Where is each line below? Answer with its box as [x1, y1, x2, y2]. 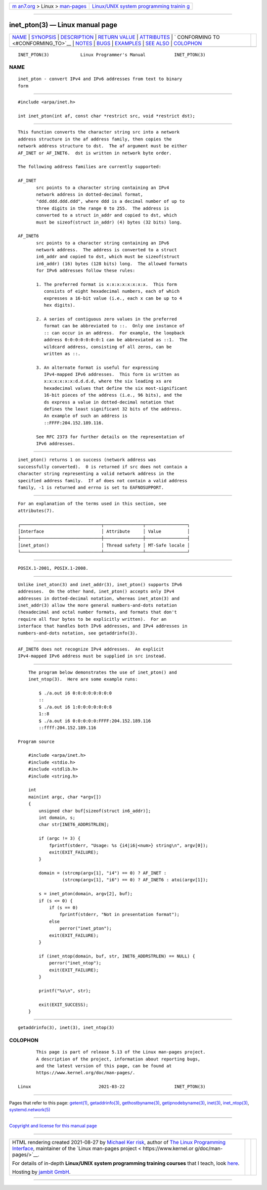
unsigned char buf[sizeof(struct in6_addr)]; [39, 808, 151, 814]
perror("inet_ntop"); [49, 960, 101, 966]
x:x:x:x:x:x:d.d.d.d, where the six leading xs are [44, 378, 172, 384]
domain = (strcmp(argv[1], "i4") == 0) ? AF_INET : [39, 870, 167, 876]
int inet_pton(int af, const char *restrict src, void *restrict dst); [18, 113, 195, 119]
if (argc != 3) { [39, 836, 81, 841]
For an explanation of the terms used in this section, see [18, 501, 167, 506]
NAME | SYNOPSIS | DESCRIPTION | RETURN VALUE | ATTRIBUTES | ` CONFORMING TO [12, 34, 220, 41]
